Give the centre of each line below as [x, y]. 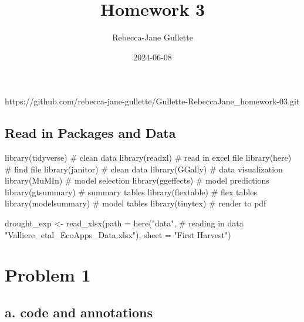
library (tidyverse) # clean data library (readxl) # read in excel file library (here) [148, 157]
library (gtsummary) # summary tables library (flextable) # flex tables [131, 191]
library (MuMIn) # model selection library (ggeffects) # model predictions [137, 180]
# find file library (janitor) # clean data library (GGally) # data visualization [144, 169]
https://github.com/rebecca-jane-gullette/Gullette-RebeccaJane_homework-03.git [152, 101]
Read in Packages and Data [90, 133]
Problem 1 [48, 275]
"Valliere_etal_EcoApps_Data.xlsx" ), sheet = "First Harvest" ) [118, 234]
